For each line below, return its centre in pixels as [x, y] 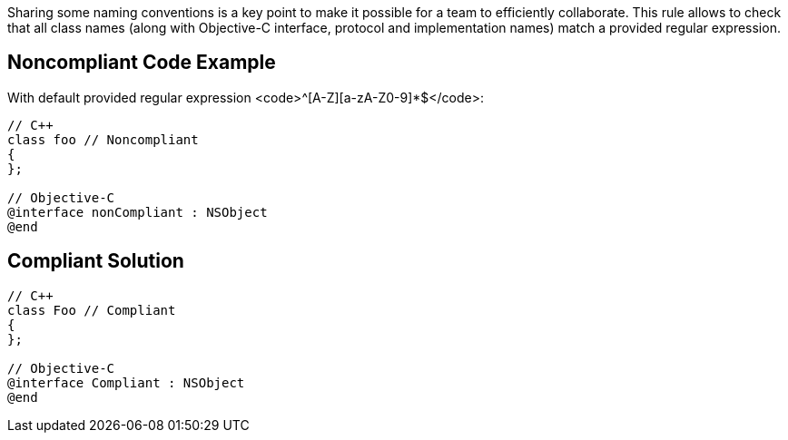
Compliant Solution [96, 261]
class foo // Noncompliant [103, 139]
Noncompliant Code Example [142, 63]
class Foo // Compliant [92, 310]
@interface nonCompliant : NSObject [138, 212]
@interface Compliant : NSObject [126, 382]
